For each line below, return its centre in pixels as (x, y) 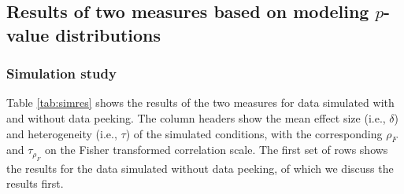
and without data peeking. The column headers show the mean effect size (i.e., (196, 117)
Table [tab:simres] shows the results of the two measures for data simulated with (200, 102)
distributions (108, 34)
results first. (35, 183)
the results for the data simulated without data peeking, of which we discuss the (200, 168)
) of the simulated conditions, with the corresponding (254, 133)
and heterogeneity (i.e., (62, 133)
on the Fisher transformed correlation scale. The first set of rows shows (216, 150)
